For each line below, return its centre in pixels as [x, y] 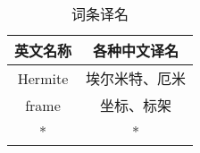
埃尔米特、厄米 [136, 78]
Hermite [43, 78]
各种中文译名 [136, 51]
